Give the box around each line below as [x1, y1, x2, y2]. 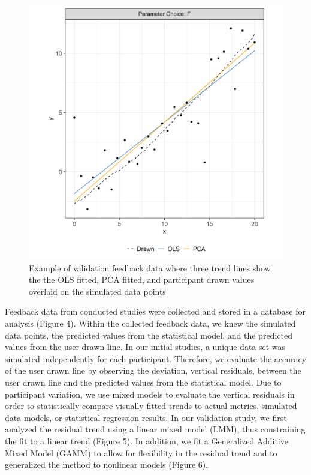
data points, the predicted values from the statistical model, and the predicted [5, 328, 292, 341]
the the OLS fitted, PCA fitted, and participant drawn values [29, 273, 255, 286]
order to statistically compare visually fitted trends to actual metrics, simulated [5, 399, 297, 412]
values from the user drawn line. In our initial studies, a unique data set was [5, 340, 286, 353]
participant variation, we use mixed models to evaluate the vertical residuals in [5, 387, 295, 400]
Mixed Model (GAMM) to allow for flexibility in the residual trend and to [5, 446, 277, 459]
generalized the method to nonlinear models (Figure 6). [5, 458, 209, 471]
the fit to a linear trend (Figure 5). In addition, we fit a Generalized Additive [5, 434, 288, 447]
